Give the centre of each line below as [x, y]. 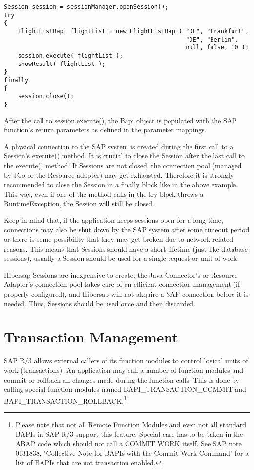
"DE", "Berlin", [212, 39]
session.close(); [46, 96]
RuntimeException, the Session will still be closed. [79, 203]
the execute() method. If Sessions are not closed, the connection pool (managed [123, 165]
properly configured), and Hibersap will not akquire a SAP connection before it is [126, 294]
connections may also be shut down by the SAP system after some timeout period [127, 229]
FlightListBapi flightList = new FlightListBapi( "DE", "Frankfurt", [133, 31]
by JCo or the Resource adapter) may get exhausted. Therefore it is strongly [119, 175]
